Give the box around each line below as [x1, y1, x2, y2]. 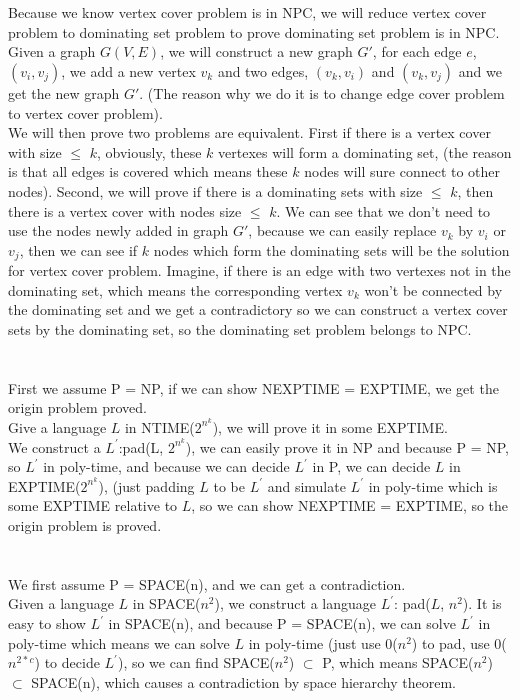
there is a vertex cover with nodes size [8, 200, 242, 221]
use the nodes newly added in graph [8, 220, 229, 241]
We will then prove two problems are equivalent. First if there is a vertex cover [8, 122, 491, 143]
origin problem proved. [8, 397, 147, 418]
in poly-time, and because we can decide [43, 456, 290, 477]
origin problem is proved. [8, 515, 162, 536]
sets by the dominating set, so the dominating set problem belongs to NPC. [8, 318, 472, 339]
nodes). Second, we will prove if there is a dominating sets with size [8, 180, 423, 201]
